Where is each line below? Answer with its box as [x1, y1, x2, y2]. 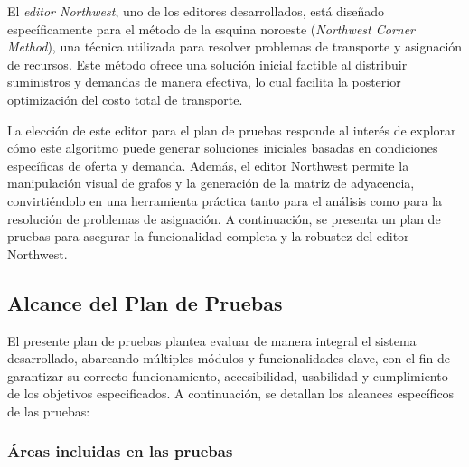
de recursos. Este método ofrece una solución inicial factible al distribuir [7, 54, 408, 73]
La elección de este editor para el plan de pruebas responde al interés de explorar [7, 120, 456, 139]
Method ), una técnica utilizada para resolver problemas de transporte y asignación [7, 37, 463, 56]
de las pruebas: [7, 401, 90, 420]
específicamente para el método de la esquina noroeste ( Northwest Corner [7, 19, 416, 38]
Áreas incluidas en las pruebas [7, 440, 233, 462]
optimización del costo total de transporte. [7, 89, 243, 108]
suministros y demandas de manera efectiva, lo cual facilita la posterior [7, 72, 401, 91]
